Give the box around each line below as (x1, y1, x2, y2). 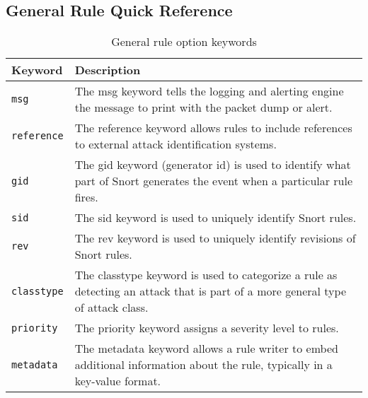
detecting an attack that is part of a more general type (74, 283, 346, 300)
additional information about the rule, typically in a (74, 356, 333, 373)
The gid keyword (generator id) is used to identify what (74, 156, 351, 173)
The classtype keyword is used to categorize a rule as (74, 267, 338, 283)
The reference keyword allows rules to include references (74, 119, 352, 136)
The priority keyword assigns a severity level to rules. (74, 320, 339, 336)
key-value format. (74, 373, 161, 390)
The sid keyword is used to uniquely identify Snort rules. (74, 209, 357, 226)
